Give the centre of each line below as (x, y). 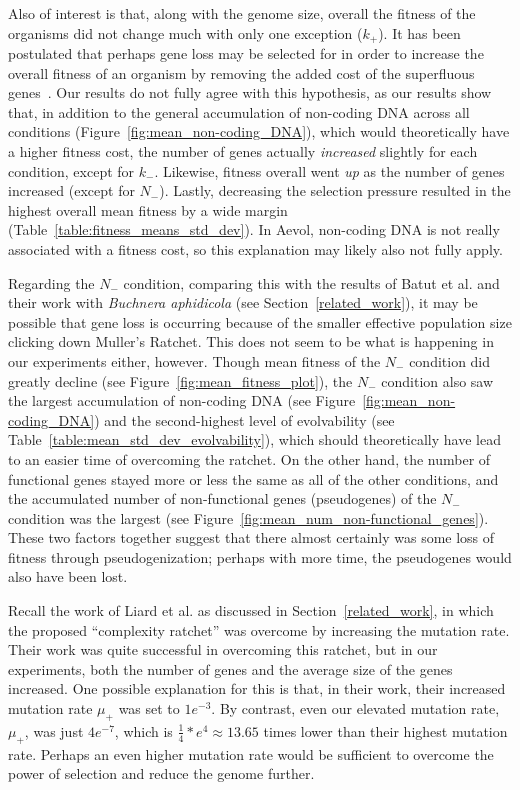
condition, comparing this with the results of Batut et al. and (311, 282)
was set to (149, 708)
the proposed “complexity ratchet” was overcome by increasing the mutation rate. (259, 629)
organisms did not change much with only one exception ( (185, 32)
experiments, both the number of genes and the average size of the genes (230, 668)
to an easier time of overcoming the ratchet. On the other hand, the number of (249, 458)
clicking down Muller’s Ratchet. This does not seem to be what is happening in (251, 341)
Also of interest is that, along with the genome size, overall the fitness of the (242, 13)
